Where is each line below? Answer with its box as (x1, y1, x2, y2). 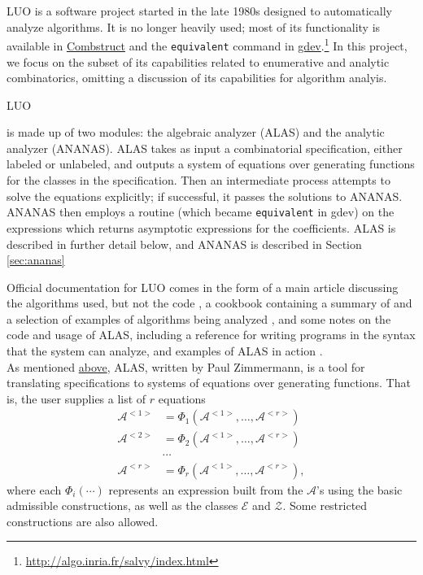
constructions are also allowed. (7, 512, 159, 529)
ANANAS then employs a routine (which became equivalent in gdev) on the (7, 203, 395, 220)
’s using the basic (316, 481, 403, 498)
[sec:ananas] (7, 251, 65, 268)
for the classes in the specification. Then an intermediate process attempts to (7, 172, 390, 189)
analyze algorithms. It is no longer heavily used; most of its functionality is (7, 18, 381, 35)
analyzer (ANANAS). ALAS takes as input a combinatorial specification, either (7, 139, 403, 156)
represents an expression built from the (108, 481, 303, 498)
